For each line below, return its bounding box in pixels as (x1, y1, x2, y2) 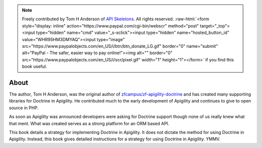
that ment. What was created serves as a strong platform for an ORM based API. (9, 120, 169, 126)
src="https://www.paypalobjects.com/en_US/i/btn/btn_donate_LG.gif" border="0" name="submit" (22, 43, 218, 49)
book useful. (22, 63, 47, 70)
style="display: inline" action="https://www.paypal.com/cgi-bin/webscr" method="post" (22, 23, 199, 29)
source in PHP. (9, 104, 39, 111)
